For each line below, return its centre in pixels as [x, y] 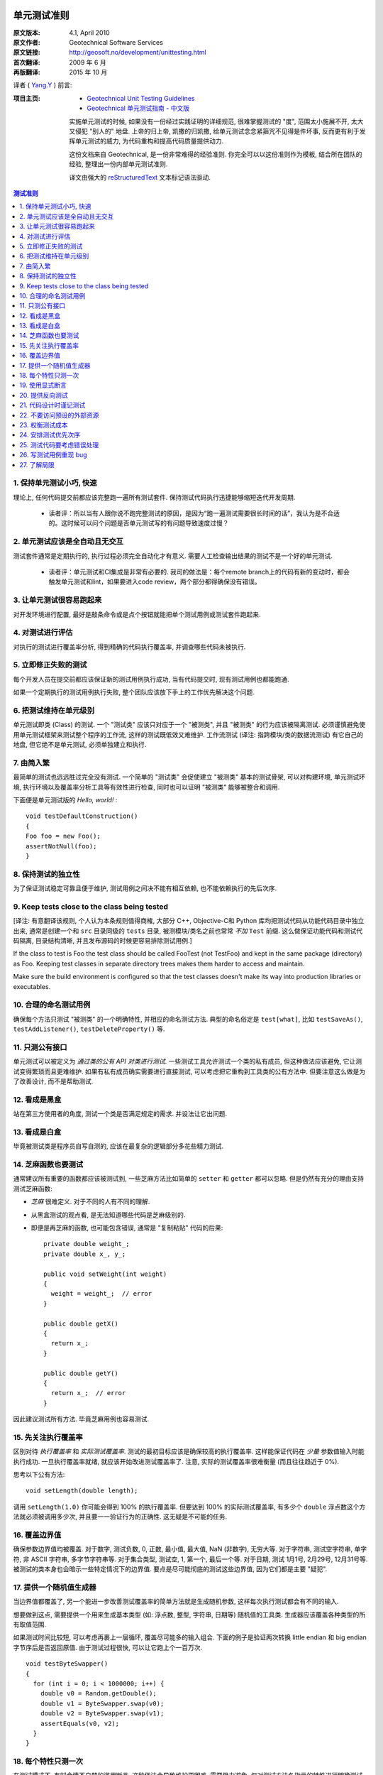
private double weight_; [87, 1244]
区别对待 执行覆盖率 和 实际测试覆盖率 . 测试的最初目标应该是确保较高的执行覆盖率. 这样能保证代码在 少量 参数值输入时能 [189, 1451]
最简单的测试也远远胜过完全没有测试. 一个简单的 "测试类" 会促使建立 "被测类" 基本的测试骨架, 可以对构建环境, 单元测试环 [189, 777]
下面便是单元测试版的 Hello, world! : [65, 800]
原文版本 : [27, 33]
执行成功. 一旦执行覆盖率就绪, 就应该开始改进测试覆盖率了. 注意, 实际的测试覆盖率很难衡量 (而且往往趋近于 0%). [176, 1461]
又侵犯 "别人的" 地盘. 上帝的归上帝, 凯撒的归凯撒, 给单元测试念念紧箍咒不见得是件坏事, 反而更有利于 [214, 131]
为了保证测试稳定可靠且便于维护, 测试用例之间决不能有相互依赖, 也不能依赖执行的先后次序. [145, 888]
